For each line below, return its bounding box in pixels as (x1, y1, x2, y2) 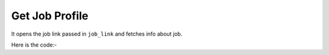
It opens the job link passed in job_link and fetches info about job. (11, 30, 183, 37)
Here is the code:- (11, 41, 57, 48)
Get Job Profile (11, 9, 88, 22)
